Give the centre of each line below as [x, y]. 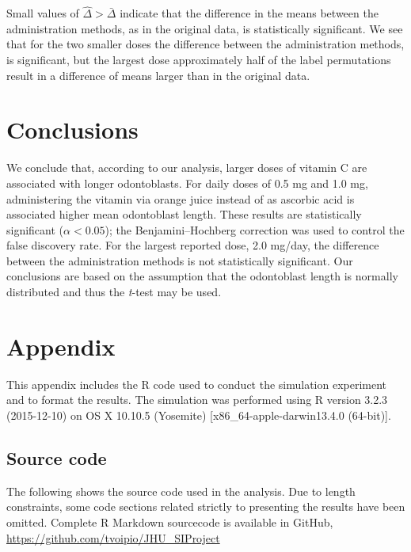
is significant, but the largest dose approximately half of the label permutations [199, 59]
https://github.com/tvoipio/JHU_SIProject [113, 537]
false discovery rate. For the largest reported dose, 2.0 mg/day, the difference [193, 245]
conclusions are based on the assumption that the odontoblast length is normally [202, 276]
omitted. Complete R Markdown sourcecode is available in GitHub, [170, 522]
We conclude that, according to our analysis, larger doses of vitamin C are [187, 168]
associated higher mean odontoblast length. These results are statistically [184, 214]
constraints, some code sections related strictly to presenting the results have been [206, 506]
